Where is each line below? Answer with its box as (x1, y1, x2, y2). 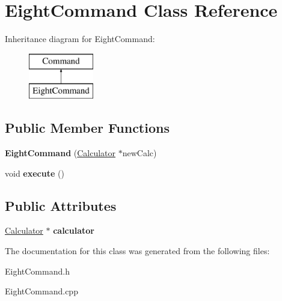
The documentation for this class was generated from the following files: (5, 245, 270, 257)
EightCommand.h (5, 264, 70, 277)
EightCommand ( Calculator (5, 147, 116, 159)
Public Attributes (5, 196, 117, 214)
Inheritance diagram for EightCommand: (5, 32, 155, 45)
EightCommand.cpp (5, 285, 78, 297)
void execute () (5, 166, 64, 179)
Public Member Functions (5, 118, 170, 137)
